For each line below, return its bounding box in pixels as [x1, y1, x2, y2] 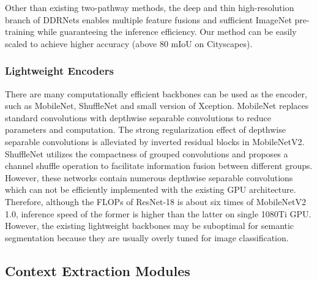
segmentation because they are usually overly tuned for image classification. [5, 231, 289, 244]
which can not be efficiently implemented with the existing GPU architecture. [5, 183, 296, 196]
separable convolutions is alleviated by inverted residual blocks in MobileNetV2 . [5, 135, 305, 148]
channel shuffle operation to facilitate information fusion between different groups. [5, 159, 313, 172]
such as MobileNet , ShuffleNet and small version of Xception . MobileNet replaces [5, 99, 309, 112]
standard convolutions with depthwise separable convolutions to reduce [5, 111, 271, 124]
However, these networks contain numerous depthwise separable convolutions [5, 171, 293, 184]
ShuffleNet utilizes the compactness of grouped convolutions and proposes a [5, 147, 288, 160]
